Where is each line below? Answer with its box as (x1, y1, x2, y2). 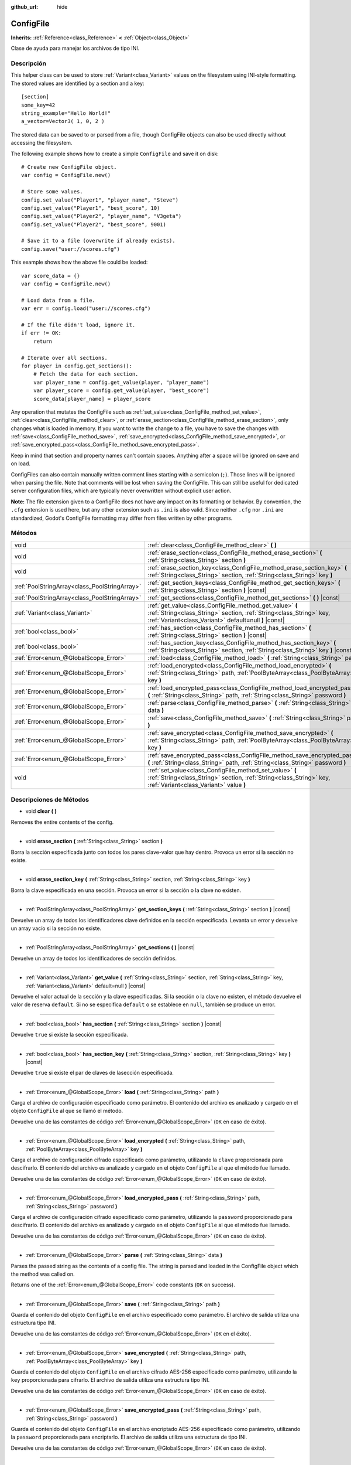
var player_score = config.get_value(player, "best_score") (33, 387, 210, 394)
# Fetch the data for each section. (33, 371, 139, 377)
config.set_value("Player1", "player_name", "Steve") (21, 196, 178, 203)
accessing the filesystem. (11, 139, 73, 146)
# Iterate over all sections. (21, 355, 108, 361)
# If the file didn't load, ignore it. (21, 321, 136, 328)
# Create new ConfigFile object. (21, 163, 117, 170)
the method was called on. (11, 1270, 75, 1277)
